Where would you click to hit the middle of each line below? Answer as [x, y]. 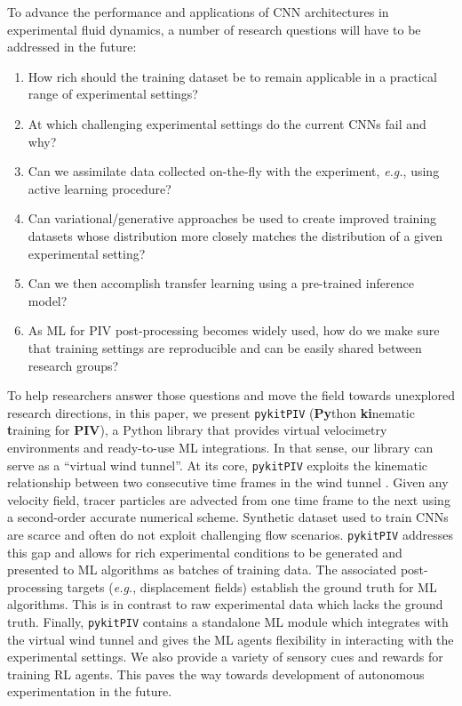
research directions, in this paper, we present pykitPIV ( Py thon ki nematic [211, 412]
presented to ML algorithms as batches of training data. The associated [202, 570]
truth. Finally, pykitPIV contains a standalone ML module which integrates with [228, 622]
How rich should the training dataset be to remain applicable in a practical [232, 76]
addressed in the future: [72, 47]
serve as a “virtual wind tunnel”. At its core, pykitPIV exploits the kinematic [218, 465]
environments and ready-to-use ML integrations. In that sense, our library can [220, 447]
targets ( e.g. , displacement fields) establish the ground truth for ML [252, 586]
